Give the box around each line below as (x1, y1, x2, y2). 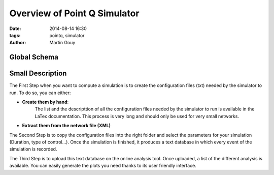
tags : (9, 32, 21, 38)
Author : (9, 40, 26, 46)
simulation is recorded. (9, 146, 57, 152)
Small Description (9, 69, 67, 78)
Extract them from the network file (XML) (22, 123, 111, 129)
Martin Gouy (49, 40, 76, 46)
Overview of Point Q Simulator (9, 8, 140, 19)
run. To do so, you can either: (9, 90, 71, 96)
